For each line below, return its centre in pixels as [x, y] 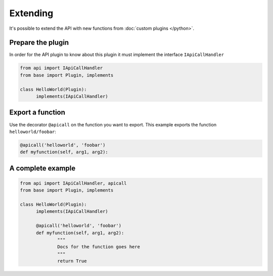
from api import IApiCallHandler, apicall [73, 183]
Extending [31, 13]
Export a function [37, 112]
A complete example [42, 168]
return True [72, 261]
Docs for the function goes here [99, 247]
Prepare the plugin [39, 43]
